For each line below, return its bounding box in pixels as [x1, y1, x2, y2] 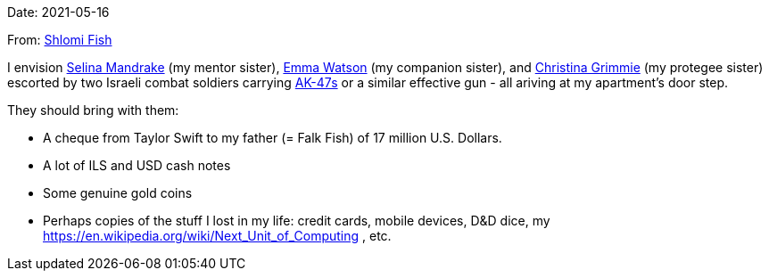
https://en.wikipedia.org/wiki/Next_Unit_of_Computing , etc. [43, 228, 392, 243]
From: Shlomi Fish [7, 32, 112, 47]
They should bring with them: [7, 102, 179, 118]
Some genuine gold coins [43, 185, 193, 200]
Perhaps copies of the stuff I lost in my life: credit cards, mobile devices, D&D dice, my [43, 213, 550, 228]
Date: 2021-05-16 [7, 4, 110, 20]
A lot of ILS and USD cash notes [43, 158, 231, 173]
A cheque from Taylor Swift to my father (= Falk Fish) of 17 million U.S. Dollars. [43, 130, 502, 145]
